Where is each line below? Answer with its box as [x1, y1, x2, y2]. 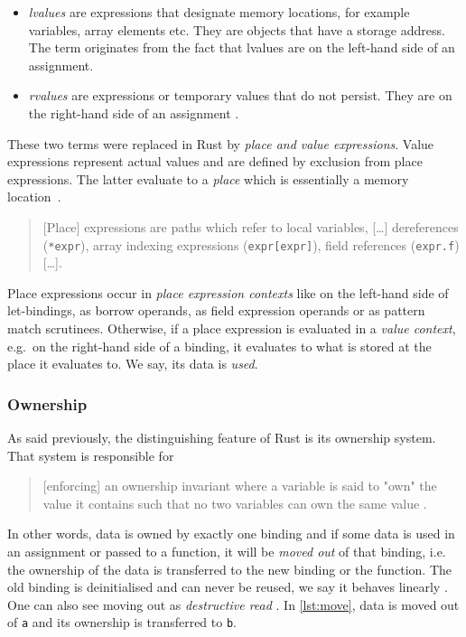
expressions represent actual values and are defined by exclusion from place [7, 152, 423, 171]
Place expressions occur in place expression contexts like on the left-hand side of [7, 283, 449, 302]
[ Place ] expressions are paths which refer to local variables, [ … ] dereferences [42, 217, 459, 236]
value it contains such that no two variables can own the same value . [42, 493, 427, 512]
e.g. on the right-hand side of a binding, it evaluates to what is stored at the [7, 336, 432, 355]
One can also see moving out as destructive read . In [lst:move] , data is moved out [7, 595, 460, 614]
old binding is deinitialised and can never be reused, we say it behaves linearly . [7, 577, 448, 596]
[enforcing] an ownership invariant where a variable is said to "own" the [42, 476, 437, 495]
